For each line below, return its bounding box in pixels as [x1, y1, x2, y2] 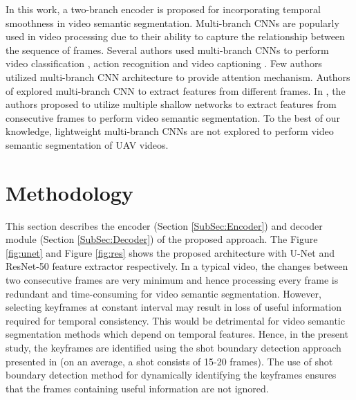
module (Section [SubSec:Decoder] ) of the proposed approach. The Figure [6, 232, 318, 246]
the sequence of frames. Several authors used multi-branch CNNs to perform [6, 42, 329, 57]
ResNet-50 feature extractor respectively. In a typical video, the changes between [6, 259, 348, 273]
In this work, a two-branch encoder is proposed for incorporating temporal [6, 2, 321, 16]
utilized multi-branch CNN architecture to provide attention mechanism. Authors [6, 69, 350, 84]
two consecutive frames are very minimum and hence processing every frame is [6, 273, 339, 287]
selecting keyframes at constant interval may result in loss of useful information [6, 300, 342, 314]
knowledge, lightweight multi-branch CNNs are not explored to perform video [6, 124, 334, 138]
